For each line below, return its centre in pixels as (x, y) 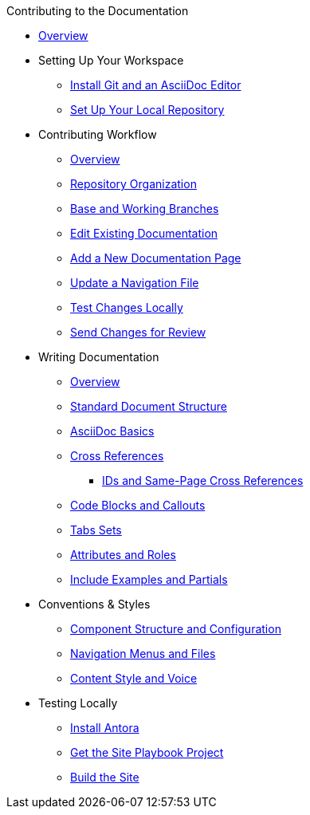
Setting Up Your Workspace (111, 60)
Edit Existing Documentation (144, 233)
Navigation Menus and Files (143, 654)
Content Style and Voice (134, 678)
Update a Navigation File (135, 283)
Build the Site (105, 777)
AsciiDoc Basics (112, 431)
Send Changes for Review (138, 332)
